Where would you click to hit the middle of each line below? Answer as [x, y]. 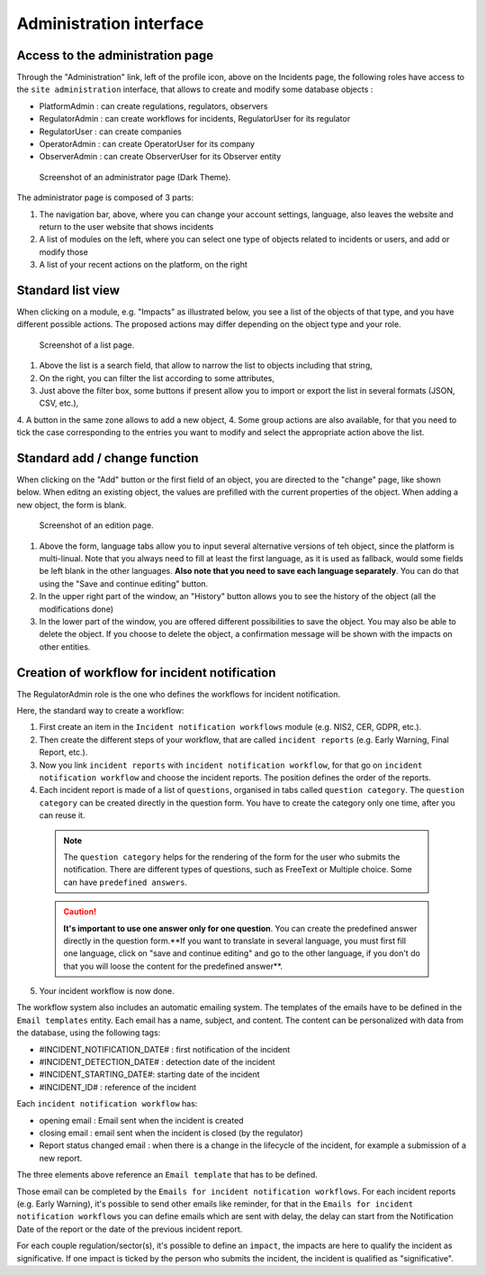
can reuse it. [62, 815]
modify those [64, 251]
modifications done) [76, 609]
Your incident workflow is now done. [107, 991]
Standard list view [68, 290]
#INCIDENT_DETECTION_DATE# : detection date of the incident [157, 1062]
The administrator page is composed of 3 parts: [105, 197]
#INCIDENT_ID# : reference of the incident [118, 1087]
